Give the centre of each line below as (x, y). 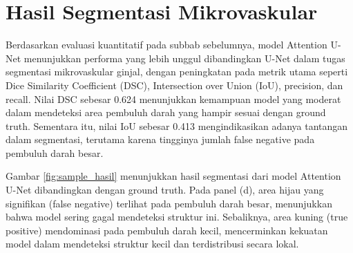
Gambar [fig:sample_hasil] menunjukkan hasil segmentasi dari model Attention (173, 176)
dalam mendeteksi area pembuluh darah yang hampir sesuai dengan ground (166, 112)
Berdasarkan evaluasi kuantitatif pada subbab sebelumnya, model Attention (166, 45)
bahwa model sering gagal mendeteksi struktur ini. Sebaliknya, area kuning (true (177, 217)
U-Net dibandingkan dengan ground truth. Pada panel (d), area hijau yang (165, 190)
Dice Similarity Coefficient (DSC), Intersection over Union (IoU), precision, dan (174, 85)
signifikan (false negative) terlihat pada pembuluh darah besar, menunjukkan (169, 203)
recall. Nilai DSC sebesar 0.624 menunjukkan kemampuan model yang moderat (173, 99)
